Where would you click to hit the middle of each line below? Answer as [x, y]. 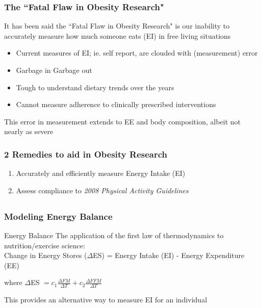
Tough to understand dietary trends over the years [95, 87]
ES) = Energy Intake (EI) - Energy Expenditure [169, 255]
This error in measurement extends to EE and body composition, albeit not [123, 121]
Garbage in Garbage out [54, 70]
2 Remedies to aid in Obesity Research [86, 154]
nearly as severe [29, 131]
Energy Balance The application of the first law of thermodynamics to [114, 235]
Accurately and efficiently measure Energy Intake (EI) [101, 173]
